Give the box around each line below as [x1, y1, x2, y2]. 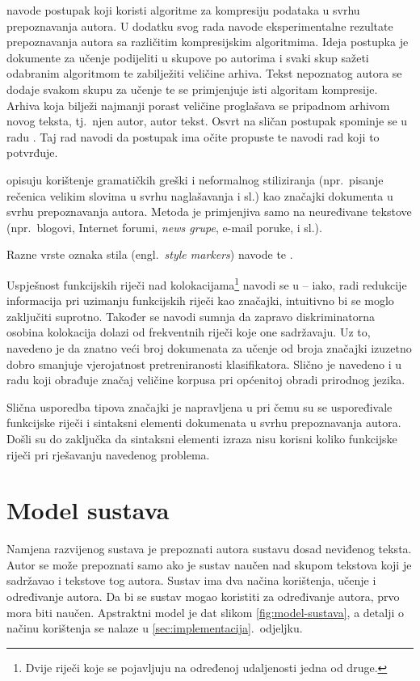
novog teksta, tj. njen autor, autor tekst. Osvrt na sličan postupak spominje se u [6, 112, 408, 129]
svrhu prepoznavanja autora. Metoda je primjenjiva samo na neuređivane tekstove [6, 203, 412, 220]
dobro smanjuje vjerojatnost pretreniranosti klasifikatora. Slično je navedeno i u [6, 355, 402, 372]
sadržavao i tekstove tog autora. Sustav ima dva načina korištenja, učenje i [6, 572, 376, 589]
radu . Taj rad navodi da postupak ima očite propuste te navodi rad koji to [6, 128, 380, 145]
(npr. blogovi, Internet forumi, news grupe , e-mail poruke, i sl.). [6, 218, 322, 235]
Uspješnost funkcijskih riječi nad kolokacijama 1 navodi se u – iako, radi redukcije [6, 273, 407, 293]
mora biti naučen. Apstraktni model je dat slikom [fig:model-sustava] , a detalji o [6, 603, 404, 620]
